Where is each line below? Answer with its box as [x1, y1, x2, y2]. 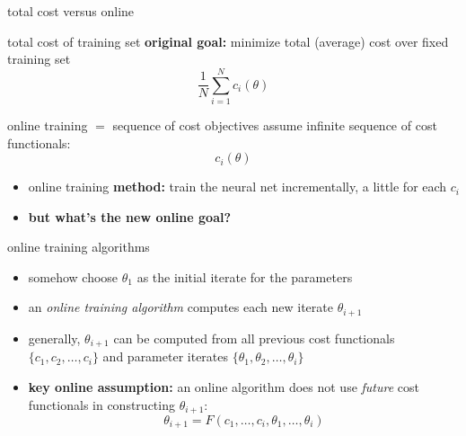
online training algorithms [7, 237, 150, 256]
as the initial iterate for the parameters [136, 267, 353, 286]
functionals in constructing [28, 395, 175, 414]
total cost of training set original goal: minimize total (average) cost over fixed [7, 31, 449, 50]
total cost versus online [7, 2, 135, 20]
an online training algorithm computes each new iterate [28, 298, 333, 316]
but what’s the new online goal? [28, 207, 232, 226]
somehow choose [28, 267, 119, 286]
